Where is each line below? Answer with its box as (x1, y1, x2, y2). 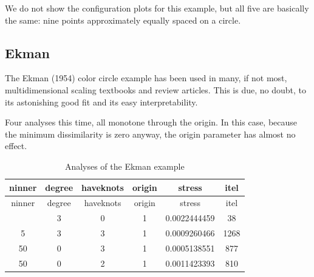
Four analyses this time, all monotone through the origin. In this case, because (5, 116, 298, 128)
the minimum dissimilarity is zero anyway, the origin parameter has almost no (5, 127, 296, 140)
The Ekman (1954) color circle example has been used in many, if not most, (5, 72, 287, 84)
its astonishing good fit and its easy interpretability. (5, 95, 198, 108)
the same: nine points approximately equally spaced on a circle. (5, 13, 241, 26)
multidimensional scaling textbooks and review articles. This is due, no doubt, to (5, 83, 307, 96)
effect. (5, 139, 27, 152)
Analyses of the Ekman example (64, 159, 185, 172)
